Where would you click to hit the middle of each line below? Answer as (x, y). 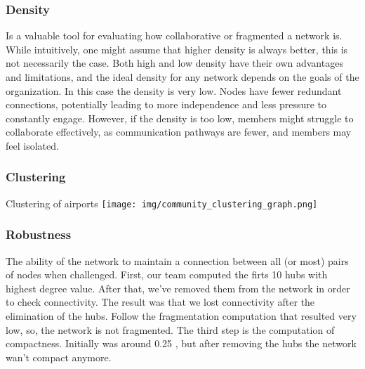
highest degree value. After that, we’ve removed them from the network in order (178, 288)
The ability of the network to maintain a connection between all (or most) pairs (177, 260)
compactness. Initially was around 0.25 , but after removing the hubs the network (181, 343)
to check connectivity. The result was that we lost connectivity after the (160, 302)
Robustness (39, 234)
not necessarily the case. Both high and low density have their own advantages (174, 63)
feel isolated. (32, 145)
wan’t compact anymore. (59, 357)
